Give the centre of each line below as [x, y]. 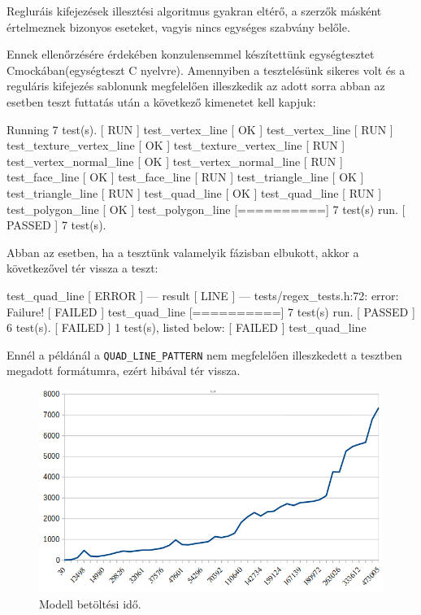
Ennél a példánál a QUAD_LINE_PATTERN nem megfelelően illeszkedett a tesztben [204, 354]
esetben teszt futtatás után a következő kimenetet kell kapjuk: [161, 101]
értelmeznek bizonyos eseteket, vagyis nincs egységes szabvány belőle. [178, 26]
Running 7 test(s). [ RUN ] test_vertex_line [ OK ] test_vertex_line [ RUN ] [200, 129]
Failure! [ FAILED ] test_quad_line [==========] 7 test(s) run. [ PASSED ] [211, 311]
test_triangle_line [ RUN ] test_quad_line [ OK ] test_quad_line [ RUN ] [194, 192]
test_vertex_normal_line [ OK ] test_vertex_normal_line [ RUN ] [175, 161]
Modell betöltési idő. [90, 604]
